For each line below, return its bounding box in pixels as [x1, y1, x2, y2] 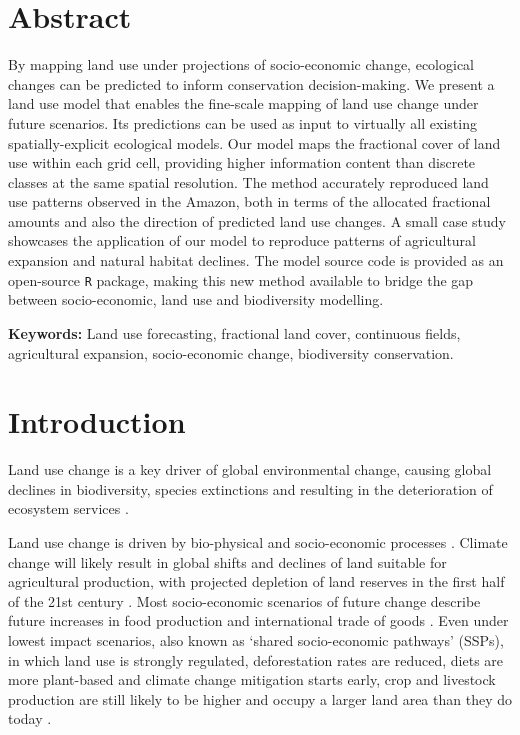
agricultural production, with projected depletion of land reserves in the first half [8, 571, 505, 592]
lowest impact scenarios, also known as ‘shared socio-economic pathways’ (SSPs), [8, 629, 504, 650]
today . [8, 708, 52, 729]
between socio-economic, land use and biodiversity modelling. [8, 289, 384, 310]
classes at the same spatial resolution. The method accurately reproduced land [8, 171, 489, 192]
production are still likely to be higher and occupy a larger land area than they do [8, 688, 512, 709]
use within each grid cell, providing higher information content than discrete [8, 152, 476, 173]
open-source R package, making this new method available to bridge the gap [8, 269, 474, 290]
